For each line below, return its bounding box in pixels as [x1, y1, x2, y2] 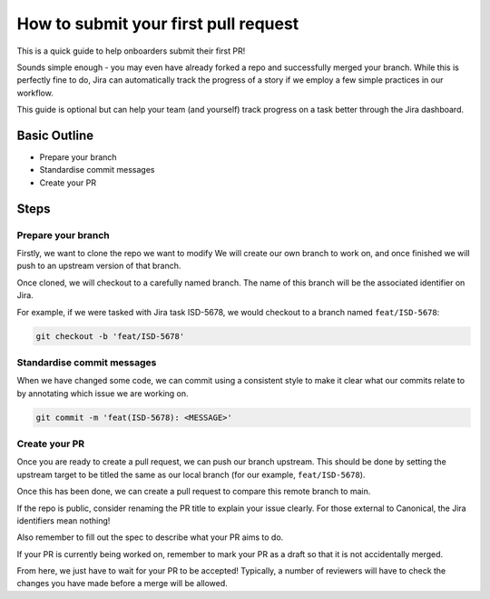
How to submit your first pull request [16, 14, 299, 34]
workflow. [16, 87, 54, 98]
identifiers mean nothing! [16, 514, 111, 526]
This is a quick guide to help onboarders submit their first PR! [16, 45, 246, 56]
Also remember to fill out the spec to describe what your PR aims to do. [16, 532, 284, 543]
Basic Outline [16, 127, 94, 143]
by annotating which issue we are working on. [16, 387, 190, 399]
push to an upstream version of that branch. [16, 260, 181, 272]
